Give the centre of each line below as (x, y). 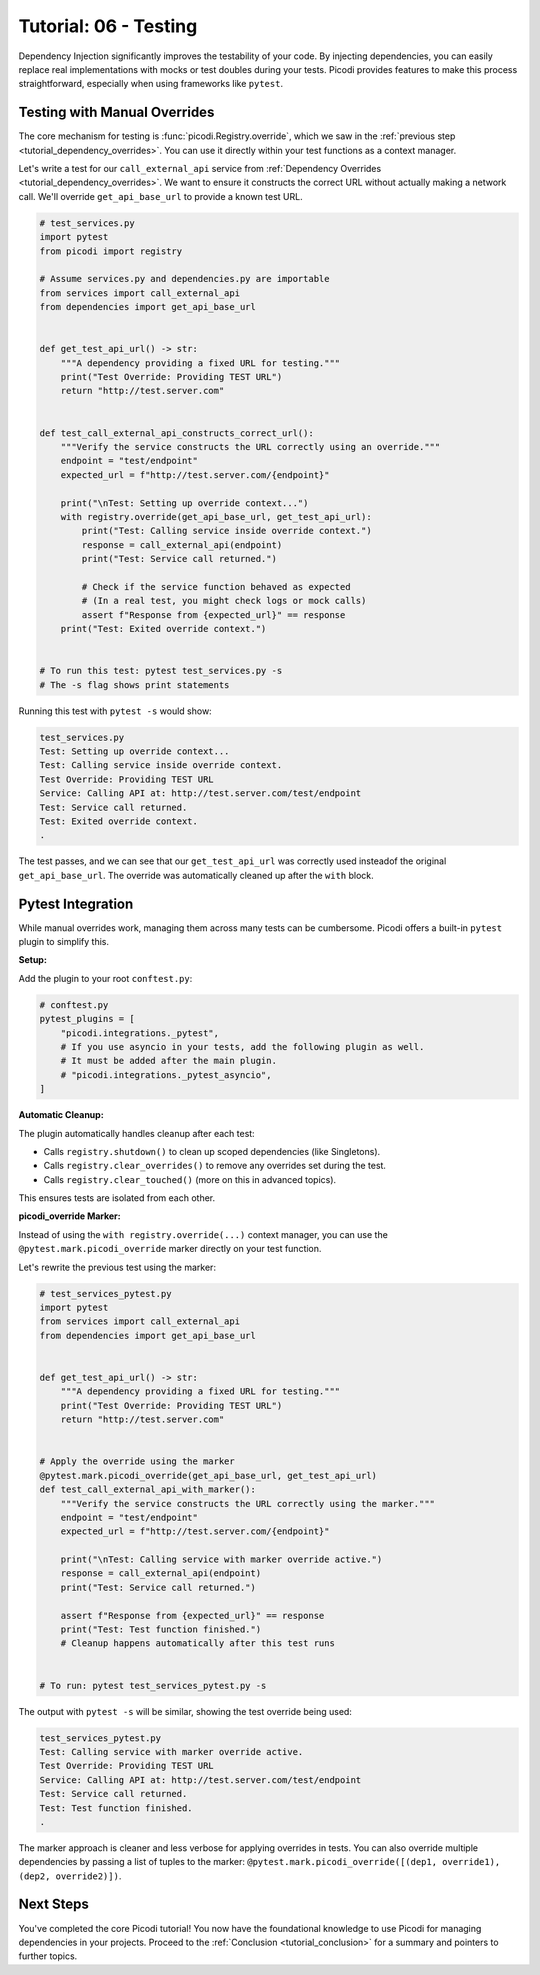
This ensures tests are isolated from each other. (117, 1198)
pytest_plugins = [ (87, 1019)
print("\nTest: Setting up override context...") (184, 503)
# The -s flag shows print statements (134, 684)
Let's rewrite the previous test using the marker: (117, 1267)
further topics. (48, 1956)
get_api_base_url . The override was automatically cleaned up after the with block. (196, 875)
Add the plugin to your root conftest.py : (105, 978)
